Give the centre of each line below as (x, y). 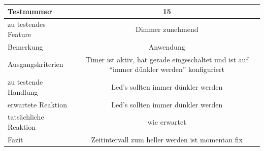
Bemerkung (25, 46)
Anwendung (167, 46)
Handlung (23, 91)
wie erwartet (167, 122)
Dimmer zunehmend (167, 29)
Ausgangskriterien (36, 64)
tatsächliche (26, 117)
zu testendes (27, 24)
